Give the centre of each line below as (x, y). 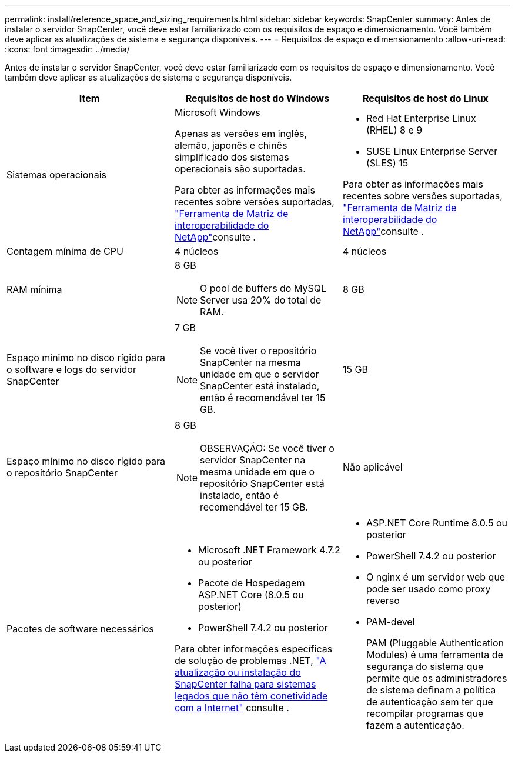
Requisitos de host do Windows (257, 98)
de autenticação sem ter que (429, 702)
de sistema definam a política (431, 690)
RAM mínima (34, 289)
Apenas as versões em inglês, (241, 134)
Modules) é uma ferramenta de (434, 655)
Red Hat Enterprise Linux (421, 118)
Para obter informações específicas (253, 649)
